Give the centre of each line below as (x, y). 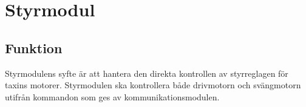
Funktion (34, 47)
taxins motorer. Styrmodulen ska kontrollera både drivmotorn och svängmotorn (153, 85)
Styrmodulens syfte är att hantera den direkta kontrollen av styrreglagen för (147, 73)
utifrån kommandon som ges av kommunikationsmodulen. (112, 96)
